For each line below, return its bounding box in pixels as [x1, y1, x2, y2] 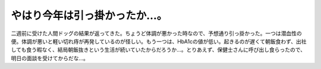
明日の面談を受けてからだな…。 [11, 54, 89, 62]
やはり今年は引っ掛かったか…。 [11, 9, 168, 22]
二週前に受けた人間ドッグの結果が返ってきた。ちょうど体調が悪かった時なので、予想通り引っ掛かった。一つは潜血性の [11, 30, 303, 37]
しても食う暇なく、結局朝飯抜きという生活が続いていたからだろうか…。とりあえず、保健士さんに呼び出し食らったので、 [11, 46, 306, 54]
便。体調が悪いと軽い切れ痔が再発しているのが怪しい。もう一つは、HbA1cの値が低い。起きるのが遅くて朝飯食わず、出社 [11, 37, 307, 45]
